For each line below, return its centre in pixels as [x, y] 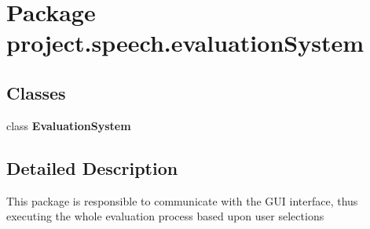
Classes [36, 92]
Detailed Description [92, 167]
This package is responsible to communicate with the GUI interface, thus [182, 200]
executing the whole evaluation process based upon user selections [165, 216]
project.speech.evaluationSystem [185, 43]
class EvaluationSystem [69, 125]
